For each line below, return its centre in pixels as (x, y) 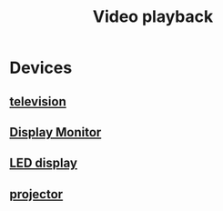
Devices (41, 68)
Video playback (153, 17)
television (38, 101)
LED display (43, 163)
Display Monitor (56, 132)
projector (36, 194)
